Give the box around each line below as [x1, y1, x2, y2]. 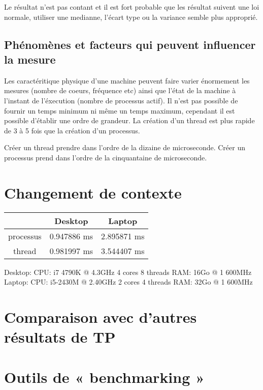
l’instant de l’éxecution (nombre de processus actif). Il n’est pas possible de [4, 95, 238, 105]
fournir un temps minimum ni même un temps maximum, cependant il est [4, 105, 235, 116]
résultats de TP [4, 326, 116, 347]
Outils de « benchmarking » [4, 366, 205, 387]
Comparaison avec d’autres [4, 307, 197, 327]
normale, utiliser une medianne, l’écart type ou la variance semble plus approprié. [4, 11, 258, 22]
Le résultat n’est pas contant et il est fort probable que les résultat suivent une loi [4, 2, 259, 12]
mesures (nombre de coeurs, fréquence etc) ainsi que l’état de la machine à [4, 85, 236, 96]
